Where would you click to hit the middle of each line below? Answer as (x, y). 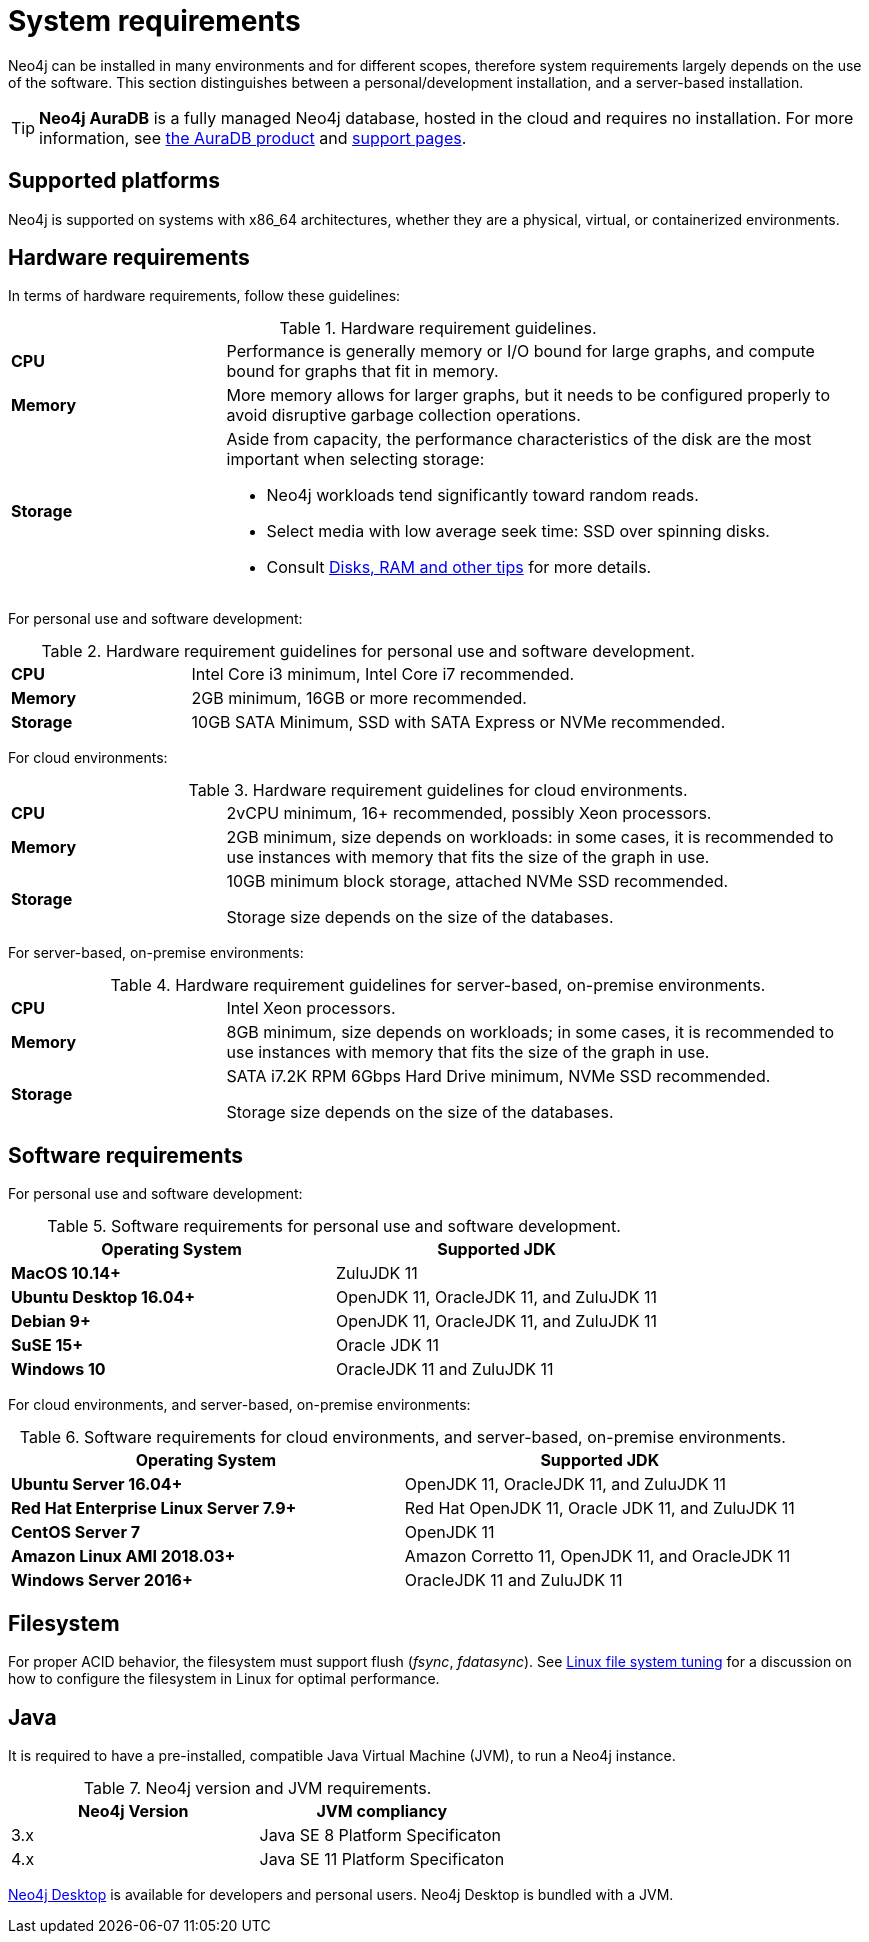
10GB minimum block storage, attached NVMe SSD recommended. (477, 881)
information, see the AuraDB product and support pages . (253, 137)
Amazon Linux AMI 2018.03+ (123, 1556)
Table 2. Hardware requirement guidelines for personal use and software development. (368, 651)
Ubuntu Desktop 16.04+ (103, 1297)
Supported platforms (114, 181)
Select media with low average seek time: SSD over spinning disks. (518, 531)
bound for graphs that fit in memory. (362, 371)
